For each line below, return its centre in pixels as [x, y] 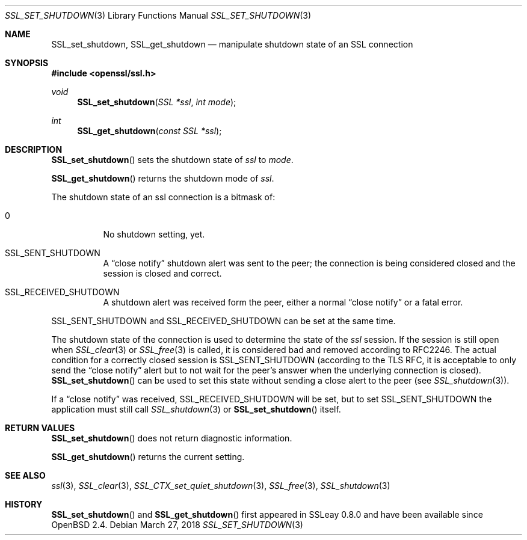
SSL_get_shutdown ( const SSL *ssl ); [149, 131]
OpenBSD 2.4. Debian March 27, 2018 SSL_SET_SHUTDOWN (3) [177, 525]
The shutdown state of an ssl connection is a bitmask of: [163, 197]
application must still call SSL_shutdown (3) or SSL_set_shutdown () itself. [196, 409]
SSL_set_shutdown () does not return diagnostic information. [172, 438]
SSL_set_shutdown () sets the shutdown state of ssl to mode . [172, 160]
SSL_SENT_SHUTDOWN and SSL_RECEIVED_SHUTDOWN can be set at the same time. [223, 321]
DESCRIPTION [34, 149]
